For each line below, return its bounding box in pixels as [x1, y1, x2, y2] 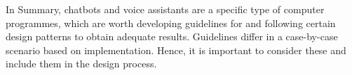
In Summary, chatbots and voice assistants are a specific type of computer [6, 2, 325, 16]
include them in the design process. [6, 56, 157, 71]
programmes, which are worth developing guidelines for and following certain [6, 15, 336, 30]
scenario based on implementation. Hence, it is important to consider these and [6, 42, 346, 57]
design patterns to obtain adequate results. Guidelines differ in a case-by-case [6, 29, 338, 44]
